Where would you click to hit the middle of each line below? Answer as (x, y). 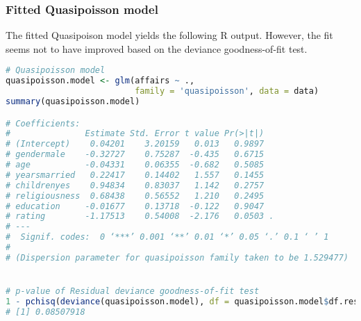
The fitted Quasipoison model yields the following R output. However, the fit (169, 35)
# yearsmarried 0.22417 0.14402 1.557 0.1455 (135, 175)
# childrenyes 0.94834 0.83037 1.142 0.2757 (135, 185)
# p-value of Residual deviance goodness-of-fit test (133, 291)
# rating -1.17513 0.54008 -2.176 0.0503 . (140, 216)
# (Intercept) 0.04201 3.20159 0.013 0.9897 (135, 144)
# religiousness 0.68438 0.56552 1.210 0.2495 (135, 196)
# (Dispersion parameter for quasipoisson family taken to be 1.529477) (177, 257)
